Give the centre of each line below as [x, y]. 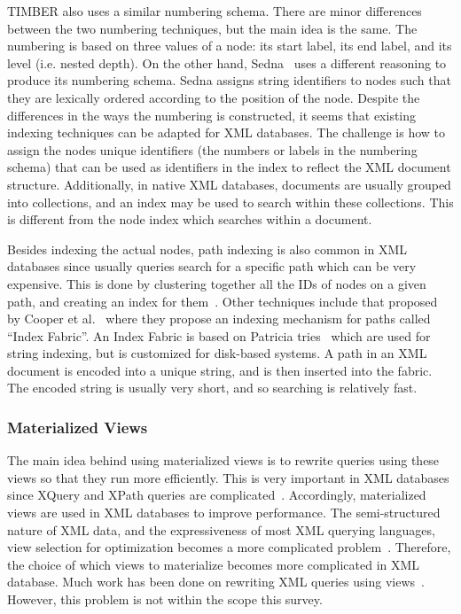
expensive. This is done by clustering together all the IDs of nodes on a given [217, 283]
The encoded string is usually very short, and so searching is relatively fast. [212, 388]
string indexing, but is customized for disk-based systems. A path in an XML [217, 353]
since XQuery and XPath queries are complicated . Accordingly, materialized [217, 495]
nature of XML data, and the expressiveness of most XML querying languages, [221, 529]
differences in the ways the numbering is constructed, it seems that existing [212, 115]
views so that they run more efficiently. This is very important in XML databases [228, 477]
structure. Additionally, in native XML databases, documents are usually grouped [229, 184]
